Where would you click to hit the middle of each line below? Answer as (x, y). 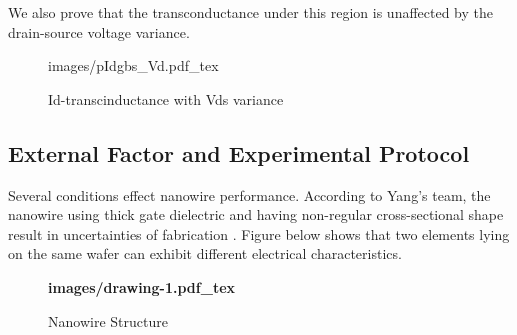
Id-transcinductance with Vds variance (166, 98)
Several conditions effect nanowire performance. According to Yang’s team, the (249, 194)
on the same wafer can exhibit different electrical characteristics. (205, 253)
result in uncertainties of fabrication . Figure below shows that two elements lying (259, 233)
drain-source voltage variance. (99, 31)
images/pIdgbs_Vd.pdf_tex (133, 65)
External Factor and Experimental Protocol (239, 152)
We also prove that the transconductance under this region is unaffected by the (251, 12)
